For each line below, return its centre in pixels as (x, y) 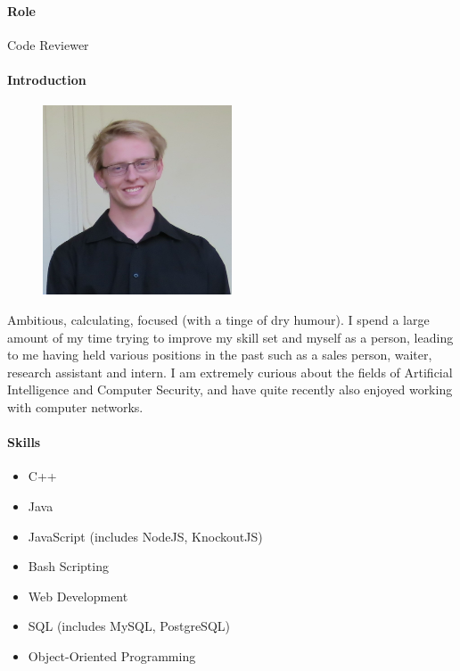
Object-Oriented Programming (112, 655)
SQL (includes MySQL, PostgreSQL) (129, 626)
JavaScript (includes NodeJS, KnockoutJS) (145, 536)
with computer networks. (75, 407)
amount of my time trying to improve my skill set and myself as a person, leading (230, 337)
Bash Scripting (68, 566)
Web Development (78, 596)
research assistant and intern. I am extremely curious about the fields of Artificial (230, 372)
